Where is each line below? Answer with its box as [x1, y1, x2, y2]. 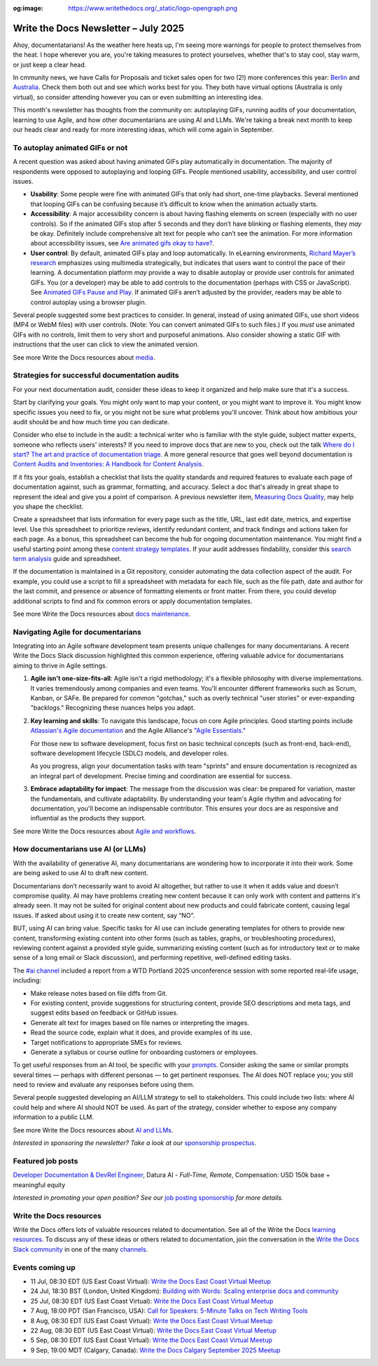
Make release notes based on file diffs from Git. [30, 989, 168, 997]
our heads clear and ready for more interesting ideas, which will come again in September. [13, 126, 274, 134]
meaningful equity [13, 1180, 66, 1189]
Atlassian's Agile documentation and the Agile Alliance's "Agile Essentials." [30, 726, 246, 735]
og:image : [13, 4, 43, 12]
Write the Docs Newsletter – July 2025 [13, 22, 185, 34]
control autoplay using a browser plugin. [30, 298, 147, 306]
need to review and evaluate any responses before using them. [13, 1081, 195, 1089]
